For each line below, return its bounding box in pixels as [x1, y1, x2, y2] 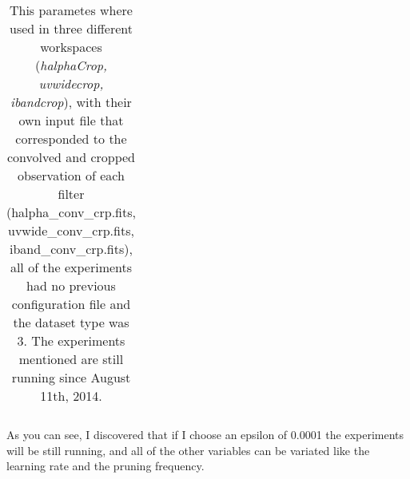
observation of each [18, 166, 125, 184]
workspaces [40, 38, 102, 56]
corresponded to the [15, 129, 127, 148]
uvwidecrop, [38, 74, 104, 93]
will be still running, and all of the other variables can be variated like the [6, 441, 370, 458]
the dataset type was [13, 313, 129, 331]
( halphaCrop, [35, 56, 107, 74]
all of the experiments [10, 258, 133, 276]
